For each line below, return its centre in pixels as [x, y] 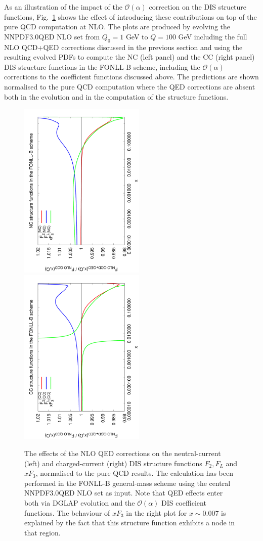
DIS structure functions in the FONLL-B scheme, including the [102, 66]
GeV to [137, 36]
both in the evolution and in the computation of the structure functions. [116, 96]
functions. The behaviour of [67, 512]
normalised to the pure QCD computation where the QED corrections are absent [130, 86]
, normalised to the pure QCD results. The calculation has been [134, 473]
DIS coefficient [184, 502]
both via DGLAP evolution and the [80, 502]
